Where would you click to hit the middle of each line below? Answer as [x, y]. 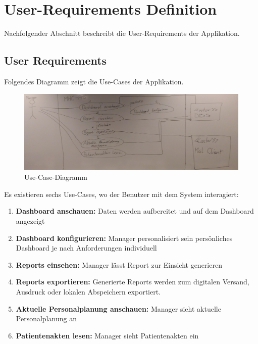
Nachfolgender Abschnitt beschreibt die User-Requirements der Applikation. [122, 33]
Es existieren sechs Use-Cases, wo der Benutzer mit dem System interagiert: [121, 194]
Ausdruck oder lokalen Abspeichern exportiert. [88, 291]
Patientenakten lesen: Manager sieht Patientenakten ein [107, 335]
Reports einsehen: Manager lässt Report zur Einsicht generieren [119, 264]
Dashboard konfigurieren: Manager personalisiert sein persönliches [124, 238]
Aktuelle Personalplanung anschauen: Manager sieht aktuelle [118, 308]
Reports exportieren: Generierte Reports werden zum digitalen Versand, [133, 282]
